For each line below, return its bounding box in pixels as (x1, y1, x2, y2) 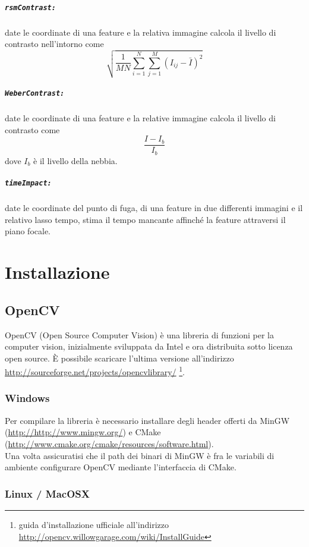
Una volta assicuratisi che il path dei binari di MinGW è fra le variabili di (5, 449, 275, 461)
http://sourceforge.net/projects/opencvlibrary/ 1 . (5, 364, 185, 378)
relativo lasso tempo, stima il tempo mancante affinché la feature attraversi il (5, 213, 286, 225)
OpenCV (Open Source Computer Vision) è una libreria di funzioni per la (5, 328, 274, 341)
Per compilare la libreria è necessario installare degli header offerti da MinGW (5, 414, 290, 426)
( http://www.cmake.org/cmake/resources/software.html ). (5, 437, 214, 449)
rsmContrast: (5, 3, 56, 12)
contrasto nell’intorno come (5, 37, 104, 50)
